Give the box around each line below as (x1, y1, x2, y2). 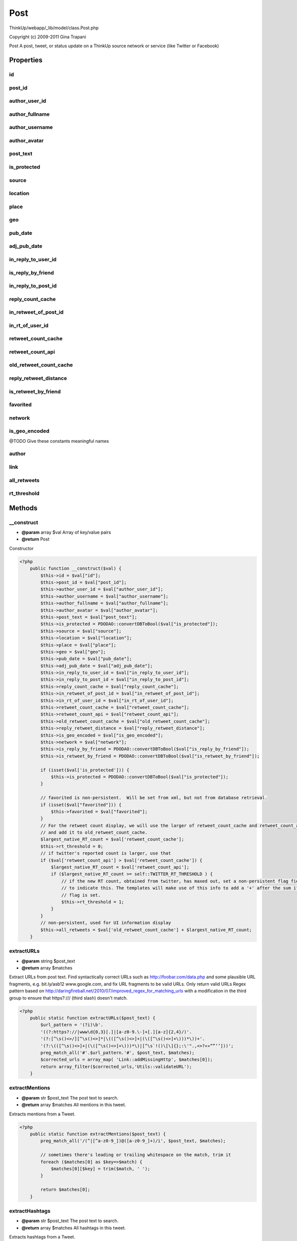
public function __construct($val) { (30, 566, 122, 571)
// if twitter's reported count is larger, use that (40, 850, 171, 856)
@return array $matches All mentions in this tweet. (21, 1102, 126, 1108)
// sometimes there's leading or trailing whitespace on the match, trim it (40, 1152, 231, 1158)
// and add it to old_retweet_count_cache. (40, 829, 148, 835)
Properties (9, 56, 43, 65)
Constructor (9, 545, 34, 551)
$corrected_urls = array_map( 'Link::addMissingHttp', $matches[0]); (40, 1057, 213, 1062)
